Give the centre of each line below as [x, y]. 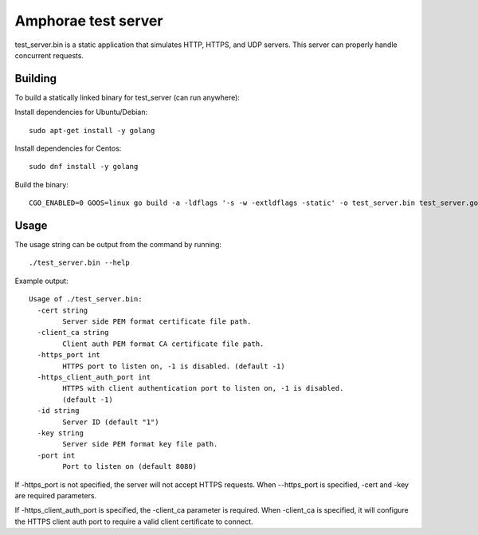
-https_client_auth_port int [94, 378]
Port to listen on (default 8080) [130, 467]
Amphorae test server [89, 21]
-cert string [63, 310]
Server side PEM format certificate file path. [157, 322]
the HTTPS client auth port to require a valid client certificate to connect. [134, 521]
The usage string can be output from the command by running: [118, 245]
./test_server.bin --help [80, 263]
